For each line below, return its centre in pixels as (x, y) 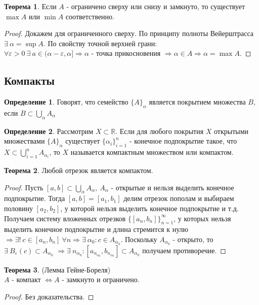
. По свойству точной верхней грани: (100, 43)
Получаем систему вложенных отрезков (65, 218)
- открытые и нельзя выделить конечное (172, 187)
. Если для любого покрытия (160, 131)
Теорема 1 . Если (30, 6)
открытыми (231, 131)
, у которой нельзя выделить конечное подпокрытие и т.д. (149, 208)
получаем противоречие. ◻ (184, 250)
